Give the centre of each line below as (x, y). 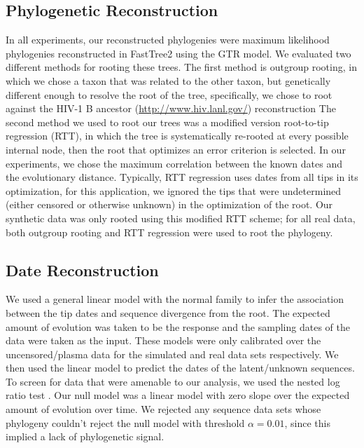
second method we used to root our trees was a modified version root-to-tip (167, 122)
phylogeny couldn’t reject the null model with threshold (125, 422)
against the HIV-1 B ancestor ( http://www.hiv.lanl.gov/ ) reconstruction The (171, 108)
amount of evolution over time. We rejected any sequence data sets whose (163, 409)
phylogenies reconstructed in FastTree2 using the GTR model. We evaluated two (178, 53)
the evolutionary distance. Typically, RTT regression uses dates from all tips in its (182, 177)
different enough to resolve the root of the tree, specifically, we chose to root (169, 94)
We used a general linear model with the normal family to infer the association (175, 299)
